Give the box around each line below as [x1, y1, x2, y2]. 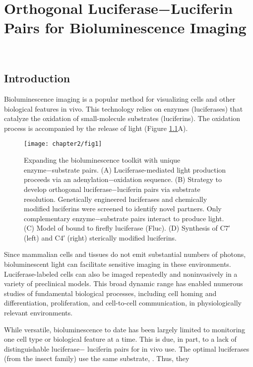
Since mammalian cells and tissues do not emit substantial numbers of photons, [4, 249, 246, 259]
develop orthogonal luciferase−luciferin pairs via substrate [24, 183, 200, 194]
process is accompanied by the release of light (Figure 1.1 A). [4, 122, 188, 133]
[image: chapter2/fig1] [24, 140, 102, 148]
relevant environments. [4, 307, 73, 318]
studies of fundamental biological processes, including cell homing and [4, 288, 217, 298]
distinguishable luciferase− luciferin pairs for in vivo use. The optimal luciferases [4, 343, 250, 354]
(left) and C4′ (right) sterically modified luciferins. [24, 232, 177, 243]
